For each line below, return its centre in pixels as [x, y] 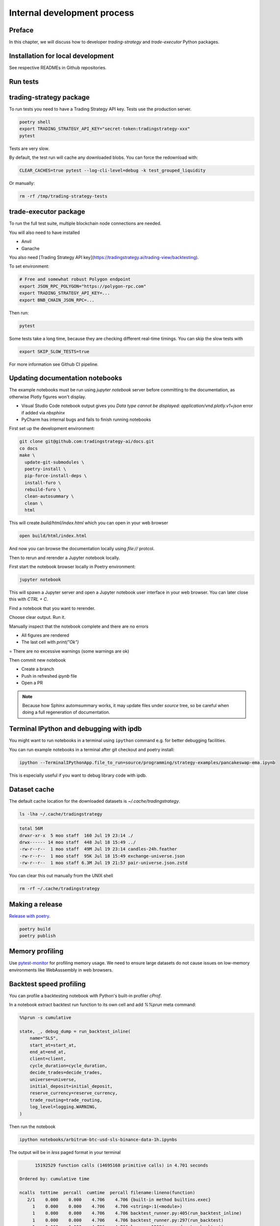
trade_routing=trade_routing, [66, 1100]
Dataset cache [32, 789]
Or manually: [22, 183]
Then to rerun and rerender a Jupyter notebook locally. [64, 558]
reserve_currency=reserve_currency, [74, 1093]
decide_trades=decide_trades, [66, 1073]
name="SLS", [44, 1038]
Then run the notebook [32, 1126]
